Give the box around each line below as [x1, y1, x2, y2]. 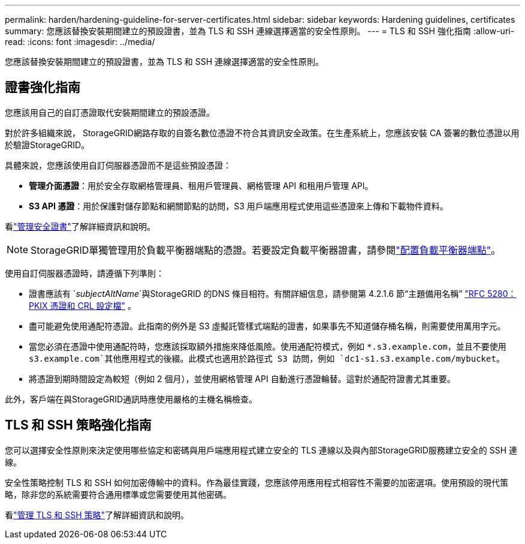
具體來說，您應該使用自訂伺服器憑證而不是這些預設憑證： [5, 160, 231, 170]
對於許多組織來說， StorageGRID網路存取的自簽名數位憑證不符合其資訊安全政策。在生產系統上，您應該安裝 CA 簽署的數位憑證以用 [5, 127, 520, 138]
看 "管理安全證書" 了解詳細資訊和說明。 [5, 221, 156, 232]
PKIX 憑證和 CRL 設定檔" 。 [29, 300, 137, 311]
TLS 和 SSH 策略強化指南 [5, 417, 152, 433]
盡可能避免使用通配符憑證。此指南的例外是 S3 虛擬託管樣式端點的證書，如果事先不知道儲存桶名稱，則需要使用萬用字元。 [29, 320, 506, 331]
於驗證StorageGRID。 [5, 139, 90, 150]
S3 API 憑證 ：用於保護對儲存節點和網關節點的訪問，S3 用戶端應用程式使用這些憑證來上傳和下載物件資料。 [29, 200, 448, 211]
